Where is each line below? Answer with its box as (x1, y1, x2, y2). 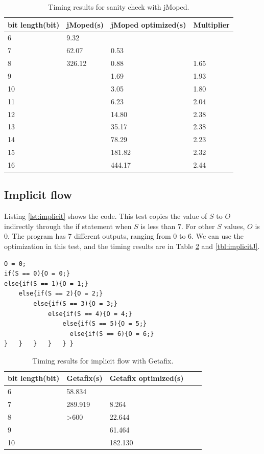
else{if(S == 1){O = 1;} (4, 280, 88, 287)
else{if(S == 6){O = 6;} (69, 330, 154, 337)
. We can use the (191, 231, 244, 241)
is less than (140, 220, 176, 231)
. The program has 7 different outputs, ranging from (8, 231, 171, 241)
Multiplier (193, 19, 230, 30)
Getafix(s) (66, 373, 103, 383)
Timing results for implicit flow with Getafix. (32, 355, 174, 366)
